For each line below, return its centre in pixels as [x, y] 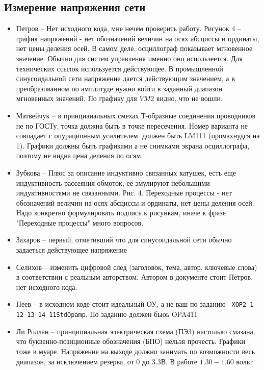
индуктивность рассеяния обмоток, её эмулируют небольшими [113, 182]
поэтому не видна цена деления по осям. [80, 155]
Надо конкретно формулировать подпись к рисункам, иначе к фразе [121, 213]
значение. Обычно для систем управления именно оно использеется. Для [129, 58]
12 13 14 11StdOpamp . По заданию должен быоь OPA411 [107, 314]
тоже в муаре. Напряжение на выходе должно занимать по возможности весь [136, 351]
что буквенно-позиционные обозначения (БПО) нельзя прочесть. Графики [130, 341]
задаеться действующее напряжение [71, 250]
